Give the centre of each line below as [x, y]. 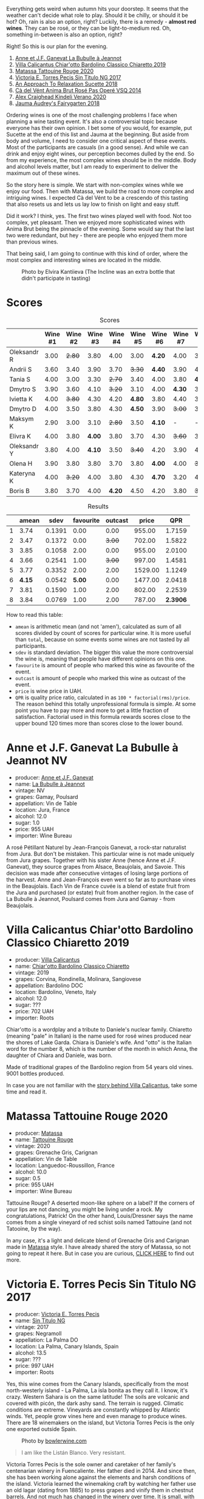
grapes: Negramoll [38, 1333]
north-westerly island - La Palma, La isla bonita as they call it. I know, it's [97, 1390]
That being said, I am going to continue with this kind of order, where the [97, 253]
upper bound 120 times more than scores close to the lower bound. [99, 723]
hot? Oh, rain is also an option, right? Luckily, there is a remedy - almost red [101, 22]
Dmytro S [23, 389]
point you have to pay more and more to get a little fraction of [92, 710]
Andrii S [21, 369]
